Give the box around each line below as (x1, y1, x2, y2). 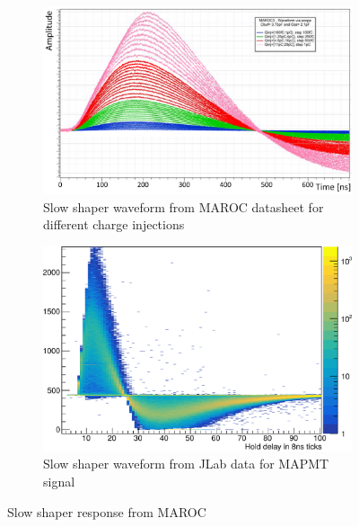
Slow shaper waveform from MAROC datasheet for (43, 197, 324, 216)
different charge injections (43, 215, 185, 234)
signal (43, 472, 75, 491)
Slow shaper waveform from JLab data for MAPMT (43, 454, 329, 473)
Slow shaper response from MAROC (7, 502, 206, 521)
